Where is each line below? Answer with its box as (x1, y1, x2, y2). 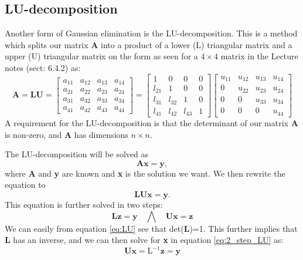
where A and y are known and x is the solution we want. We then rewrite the (5, 167, 285, 179)
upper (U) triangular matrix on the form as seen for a (5, 50, 198, 62)
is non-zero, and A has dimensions (5, 128, 128, 140)
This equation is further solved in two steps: (5, 198, 163, 211)
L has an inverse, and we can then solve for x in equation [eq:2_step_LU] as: (5, 234, 284, 246)
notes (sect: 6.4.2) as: (5, 61, 81, 73)
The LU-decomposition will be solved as (5, 148, 149, 160)
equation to (5, 178, 46, 191)
